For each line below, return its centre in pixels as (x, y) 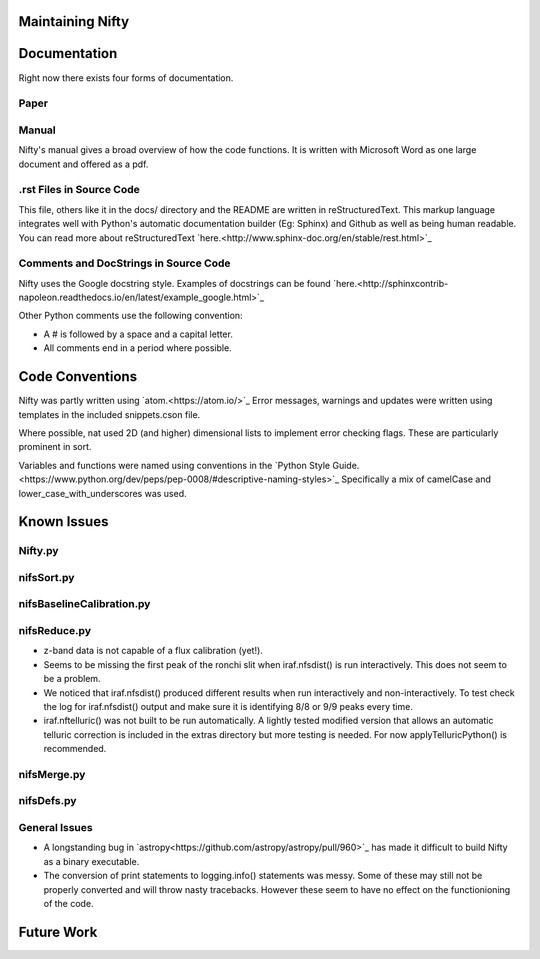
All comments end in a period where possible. (137, 348)
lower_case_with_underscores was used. (102, 493)
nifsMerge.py (52, 774)
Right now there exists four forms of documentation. (126, 77)
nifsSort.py (46, 577)
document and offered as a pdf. (83, 164)
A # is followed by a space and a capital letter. (138, 334)
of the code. (68, 903)
